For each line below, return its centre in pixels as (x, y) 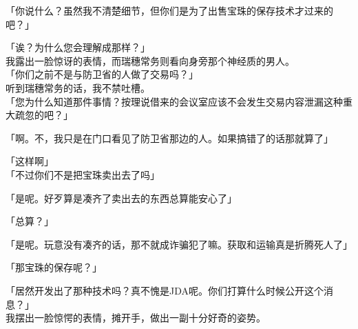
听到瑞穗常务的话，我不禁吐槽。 (78, 87)
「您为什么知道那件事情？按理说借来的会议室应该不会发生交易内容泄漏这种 (174, 101)
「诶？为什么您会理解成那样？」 (78, 47)
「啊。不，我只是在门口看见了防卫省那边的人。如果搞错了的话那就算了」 (169, 138)
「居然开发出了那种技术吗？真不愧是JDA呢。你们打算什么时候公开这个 (165, 290)
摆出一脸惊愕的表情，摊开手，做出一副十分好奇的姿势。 (140, 318)
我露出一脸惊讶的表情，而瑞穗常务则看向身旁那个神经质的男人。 (150, 60)
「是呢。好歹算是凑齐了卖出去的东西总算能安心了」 (121, 198)
